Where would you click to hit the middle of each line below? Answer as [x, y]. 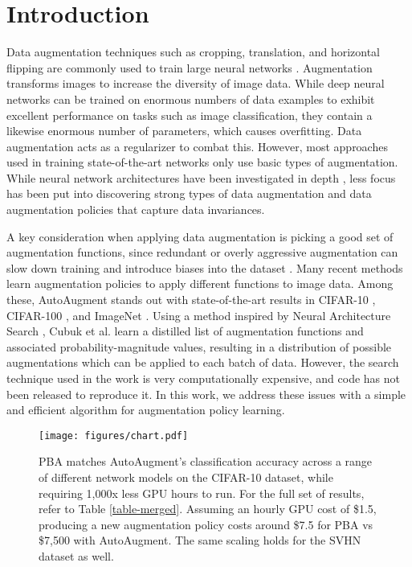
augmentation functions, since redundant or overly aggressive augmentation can [202, 252]
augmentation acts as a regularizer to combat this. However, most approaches [197, 146]
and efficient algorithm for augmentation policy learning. [146, 410]
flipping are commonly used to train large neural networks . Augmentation [190, 67]
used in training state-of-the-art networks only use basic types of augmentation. [202, 162]
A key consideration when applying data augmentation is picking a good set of [200, 236]
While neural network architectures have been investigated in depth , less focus [201, 177]
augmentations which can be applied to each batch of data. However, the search [203, 362]
